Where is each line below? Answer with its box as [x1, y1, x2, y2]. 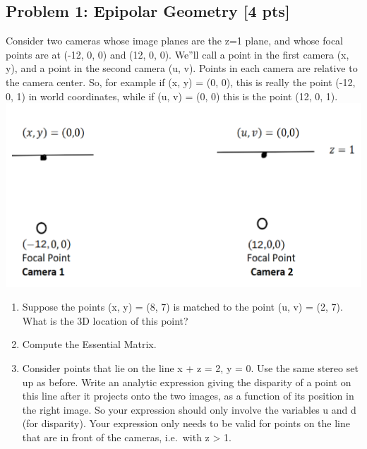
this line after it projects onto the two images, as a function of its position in [22, 388, 354, 403]
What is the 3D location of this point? [22, 313, 188, 328]
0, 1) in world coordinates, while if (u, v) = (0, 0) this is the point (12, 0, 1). [6, 88, 338, 103]
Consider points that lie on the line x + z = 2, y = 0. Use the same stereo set [22, 360, 359, 375]
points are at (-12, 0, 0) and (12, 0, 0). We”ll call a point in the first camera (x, [6, 47, 349, 61]
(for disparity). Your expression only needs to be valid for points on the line [22, 416, 350, 431]
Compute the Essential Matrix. [22, 337, 157, 352]
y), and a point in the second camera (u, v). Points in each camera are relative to [6, 61, 358, 76]
